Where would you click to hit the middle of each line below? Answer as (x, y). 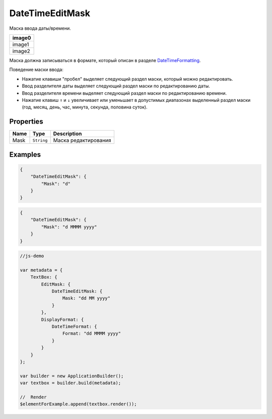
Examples (25, 155)
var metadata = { (41, 270)
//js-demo (32, 256)
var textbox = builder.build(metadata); (70, 383)
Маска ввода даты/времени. (40, 28)
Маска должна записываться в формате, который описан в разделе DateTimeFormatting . (105, 60)
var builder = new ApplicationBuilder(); (72, 376)
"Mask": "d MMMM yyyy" (69, 227)
